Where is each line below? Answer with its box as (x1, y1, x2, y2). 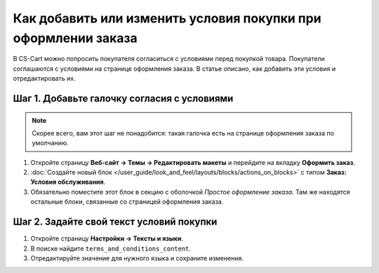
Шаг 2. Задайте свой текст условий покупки (13, 216, 218, 228)
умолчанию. (32, 139, 69, 147)
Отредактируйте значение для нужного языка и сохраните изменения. (30, 253, 244, 262)
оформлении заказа (13, 30, 138, 46)
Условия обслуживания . (30, 178, 106, 186)
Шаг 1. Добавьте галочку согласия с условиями (13, 92, 234, 105)
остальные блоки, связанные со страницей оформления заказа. (30, 197, 224, 206)
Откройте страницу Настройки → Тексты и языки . (30, 234, 184, 243)
